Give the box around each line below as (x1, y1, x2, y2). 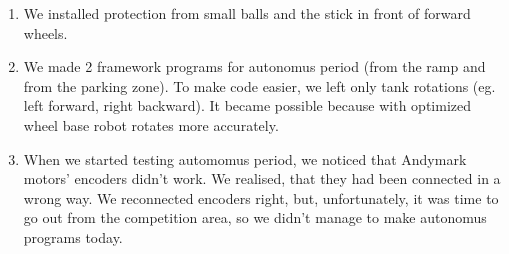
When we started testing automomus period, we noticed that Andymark (23, 148, 467, 169)
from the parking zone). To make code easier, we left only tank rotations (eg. (23, 75, 496, 96)
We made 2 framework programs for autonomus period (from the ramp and (23, 56, 486, 77)
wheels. (23, 22, 68, 43)
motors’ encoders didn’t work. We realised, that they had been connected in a (23, 168, 501, 189)
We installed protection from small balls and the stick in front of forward (23, 3, 471, 23)
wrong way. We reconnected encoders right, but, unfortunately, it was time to (23, 187, 499, 208)
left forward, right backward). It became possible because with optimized (23, 95, 472, 116)
